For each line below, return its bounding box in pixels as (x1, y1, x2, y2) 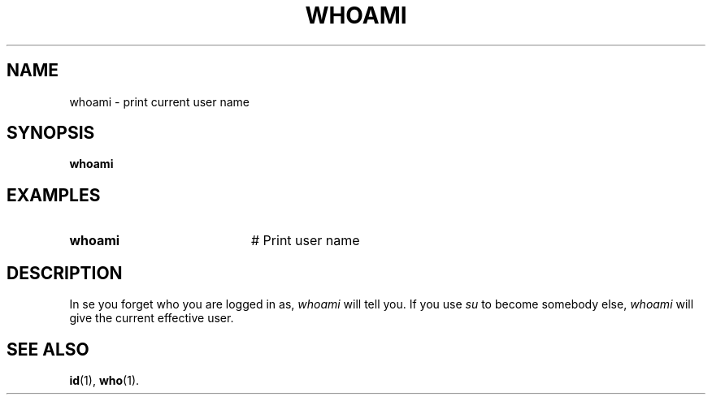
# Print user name (250, 232, 360, 249)
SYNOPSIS (7, 123, 95, 144)
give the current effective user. (69, 311, 234, 326)
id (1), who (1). (69, 373, 140, 387)
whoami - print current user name (69, 94, 250, 109)
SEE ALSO (7, 338, 89, 360)
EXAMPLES (7, 184, 101, 205)
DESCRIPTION (7, 262, 123, 283)
